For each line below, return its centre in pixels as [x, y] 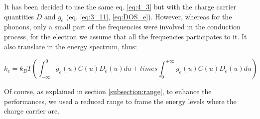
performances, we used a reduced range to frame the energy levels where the [120, 101]
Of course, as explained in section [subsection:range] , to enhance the [108, 91]
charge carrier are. [32, 111]
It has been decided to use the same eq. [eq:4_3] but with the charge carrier [120, 6]
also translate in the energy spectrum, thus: [70, 46]
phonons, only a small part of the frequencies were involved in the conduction [122, 27]
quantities [19, 16]
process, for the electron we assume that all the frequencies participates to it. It [126, 36]
